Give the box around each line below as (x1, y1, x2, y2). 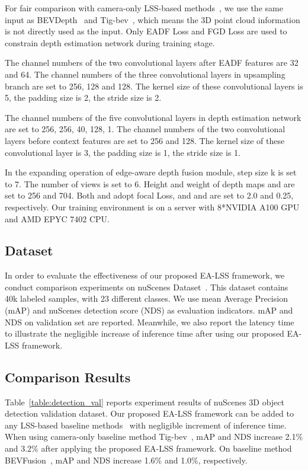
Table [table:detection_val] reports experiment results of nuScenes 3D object (5, 395, 285, 408)
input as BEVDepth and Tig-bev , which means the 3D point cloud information (5, 13, 300, 25)
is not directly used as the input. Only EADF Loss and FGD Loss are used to (5, 25, 287, 37)
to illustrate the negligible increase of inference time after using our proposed (5, 327, 284, 340)
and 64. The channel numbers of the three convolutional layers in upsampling (5, 68, 285, 80)
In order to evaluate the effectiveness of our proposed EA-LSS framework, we (5, 269, 285, 282)
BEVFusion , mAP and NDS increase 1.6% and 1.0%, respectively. (5, 453, 248, 466)
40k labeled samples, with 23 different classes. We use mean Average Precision (5, 292, 288, 305)
